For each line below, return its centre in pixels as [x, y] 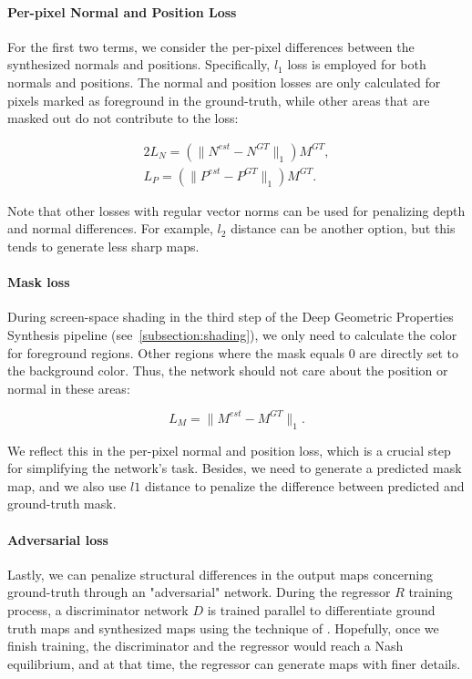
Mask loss [39, 282]
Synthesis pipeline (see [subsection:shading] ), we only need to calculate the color [232, 334]
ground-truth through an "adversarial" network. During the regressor [199, 592]
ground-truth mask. [62, 504]
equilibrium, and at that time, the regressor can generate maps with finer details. [234, 663]
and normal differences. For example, [110, 228]
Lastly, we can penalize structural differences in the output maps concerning [220, 574]
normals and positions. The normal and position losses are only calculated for [224, 82]
